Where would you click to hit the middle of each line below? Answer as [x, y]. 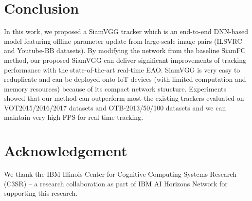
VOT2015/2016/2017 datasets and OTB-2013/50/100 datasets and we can [115, 107]
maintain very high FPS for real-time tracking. [74, 117]
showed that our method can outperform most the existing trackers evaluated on [124, 98]
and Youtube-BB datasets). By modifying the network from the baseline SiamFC [125, 50]
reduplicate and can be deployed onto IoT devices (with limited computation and [125, 79]
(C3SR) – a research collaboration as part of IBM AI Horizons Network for [116, 183]
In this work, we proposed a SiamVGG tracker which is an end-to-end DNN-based [126, 31]
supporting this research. [41, 193]
